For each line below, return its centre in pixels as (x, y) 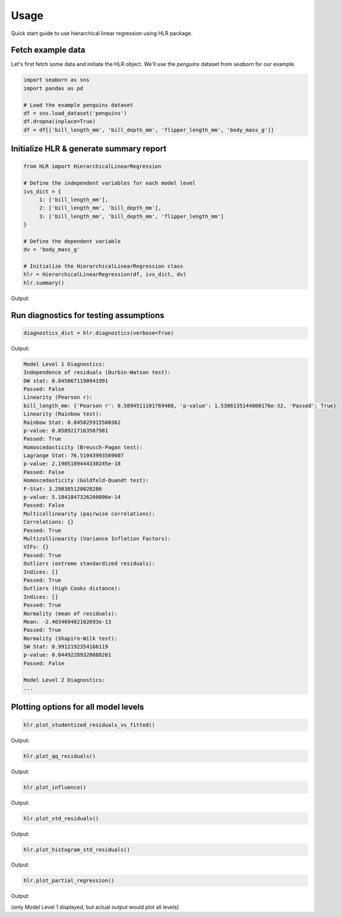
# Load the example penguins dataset (78, 105)
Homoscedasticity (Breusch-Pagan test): (83, 447)
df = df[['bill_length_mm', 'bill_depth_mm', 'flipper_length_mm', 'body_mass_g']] (149, 130)
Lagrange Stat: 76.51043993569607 (74, 456)
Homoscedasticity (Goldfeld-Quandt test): (86, 480)
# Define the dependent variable (72, 241)
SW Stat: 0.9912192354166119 (66, 647)
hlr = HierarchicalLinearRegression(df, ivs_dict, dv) (105, 274)
